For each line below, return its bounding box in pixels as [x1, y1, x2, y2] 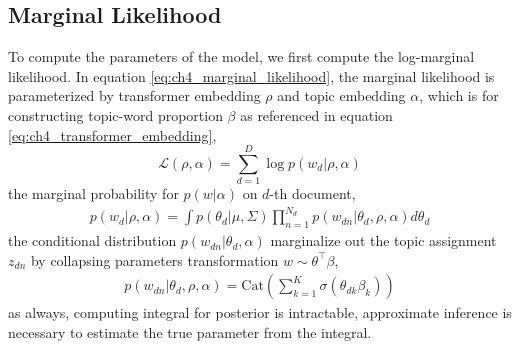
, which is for [419, 85, 499, 106]
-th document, [269, 183, 356, 204]
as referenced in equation [240, 104, 393, 125]
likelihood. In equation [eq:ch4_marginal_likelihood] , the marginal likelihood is [8, 65, 495, 86]
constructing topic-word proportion [8, 104, 223, 125]
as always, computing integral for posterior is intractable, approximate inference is [8, 302, 512, 323]
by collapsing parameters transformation [30, 249, 279, 270]
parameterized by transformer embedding [8, 85, 261, 106]
